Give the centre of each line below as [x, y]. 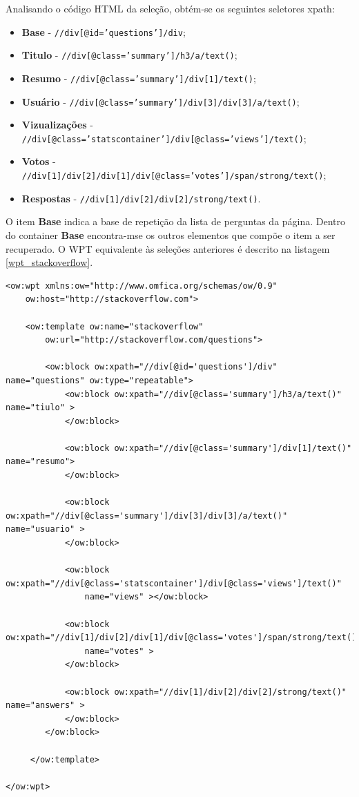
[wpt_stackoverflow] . [49, 262]
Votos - [39, 161]
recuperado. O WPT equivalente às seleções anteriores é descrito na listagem [168, 248]
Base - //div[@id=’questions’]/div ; [104, 31]
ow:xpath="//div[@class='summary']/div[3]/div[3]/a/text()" [147, 516]
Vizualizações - [57, 125]
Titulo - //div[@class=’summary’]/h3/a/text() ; [129, 55]
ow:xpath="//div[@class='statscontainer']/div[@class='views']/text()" [174, 583]
